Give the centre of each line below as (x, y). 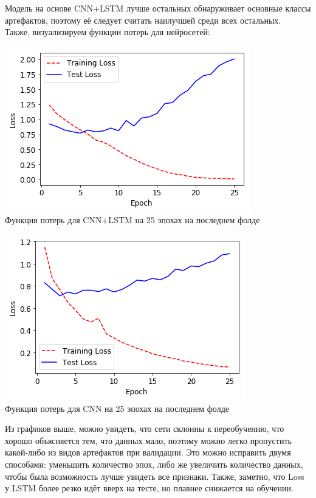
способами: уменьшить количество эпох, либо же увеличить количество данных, (154, 464)
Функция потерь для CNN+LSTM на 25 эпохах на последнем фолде (132, 220)
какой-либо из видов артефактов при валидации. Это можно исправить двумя (148, 452)
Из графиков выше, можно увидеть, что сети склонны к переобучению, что (145, 429)
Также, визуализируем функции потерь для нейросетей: (108, 32)
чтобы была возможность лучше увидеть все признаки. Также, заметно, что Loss (155, 476)
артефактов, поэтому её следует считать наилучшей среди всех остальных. (143, 20)
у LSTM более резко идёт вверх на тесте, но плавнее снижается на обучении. (149, 488)
